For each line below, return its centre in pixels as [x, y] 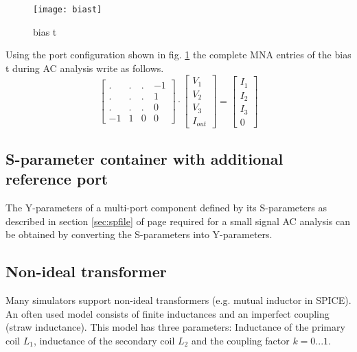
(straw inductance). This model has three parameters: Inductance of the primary [175, 327]
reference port [57, 179]
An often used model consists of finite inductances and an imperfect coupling [168, 313]
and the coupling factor [240, 340]
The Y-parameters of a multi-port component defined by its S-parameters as [166, 207]
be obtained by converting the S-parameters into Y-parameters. [139, 234]
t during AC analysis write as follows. [85, 68]
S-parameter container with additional [145, 158]
